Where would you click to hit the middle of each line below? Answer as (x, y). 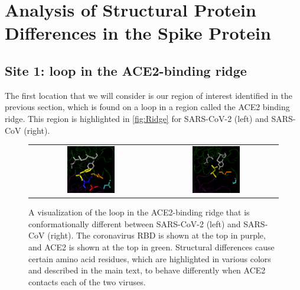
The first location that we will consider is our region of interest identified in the (149, 95)
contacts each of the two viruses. (87, 281)
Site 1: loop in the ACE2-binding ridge (126, 70)
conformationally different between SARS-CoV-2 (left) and (135, 223)
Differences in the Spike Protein (138, 33)
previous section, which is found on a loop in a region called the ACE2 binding (147, 107)
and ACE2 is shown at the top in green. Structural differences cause (151, 246)
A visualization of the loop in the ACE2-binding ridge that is (139, 212)
